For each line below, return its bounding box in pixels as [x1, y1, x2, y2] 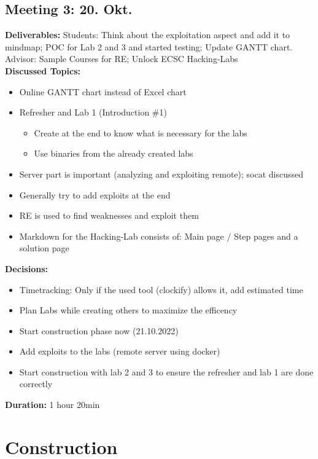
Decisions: [5, 262, 48, 275]
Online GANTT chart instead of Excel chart [19, 85, 187, 98]
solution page [19, 241, 69, 254]
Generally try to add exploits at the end [19, 188, 171, 201]
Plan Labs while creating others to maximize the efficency [19, 304, 238, 316]
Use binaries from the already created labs [34, 147, 193, 160]
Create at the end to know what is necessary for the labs [34, 126, 247, 139]
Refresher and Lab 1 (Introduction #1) [19, 106, 167, 119]
